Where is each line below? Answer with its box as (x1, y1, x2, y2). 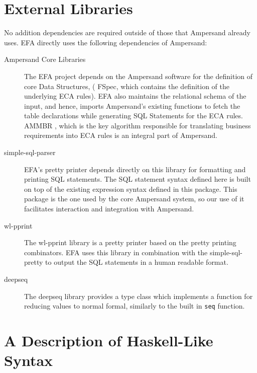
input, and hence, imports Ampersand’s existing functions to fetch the (24, 100, 240, 111)
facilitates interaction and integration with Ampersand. (24, 203, 194, 214)
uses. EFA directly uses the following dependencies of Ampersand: (4, 37, 207, 47)
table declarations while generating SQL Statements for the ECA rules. (24, 110, 243, 121)
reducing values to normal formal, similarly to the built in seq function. (24, 301, 245, 311)
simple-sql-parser (4, 147, 56, 158)
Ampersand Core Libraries (4, 54, 86, 64)
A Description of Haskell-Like (4, 330, 213, 351)
